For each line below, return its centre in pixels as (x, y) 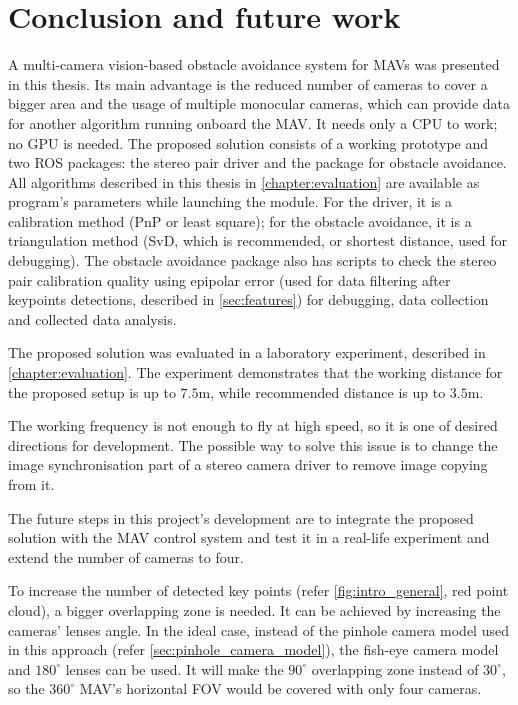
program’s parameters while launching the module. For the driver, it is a (230, 201)
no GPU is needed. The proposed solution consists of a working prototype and (248, 142)
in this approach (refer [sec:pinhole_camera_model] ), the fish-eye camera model (253, 649)
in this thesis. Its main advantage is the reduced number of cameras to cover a (248, 83)
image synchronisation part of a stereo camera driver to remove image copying (248, 464)
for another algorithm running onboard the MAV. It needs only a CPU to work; (253, 122)
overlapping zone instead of (395, 668)
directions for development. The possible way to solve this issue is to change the (253, 444)
